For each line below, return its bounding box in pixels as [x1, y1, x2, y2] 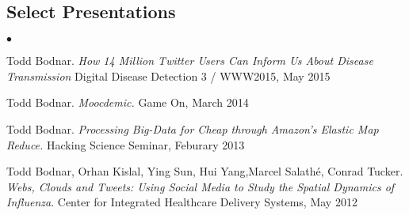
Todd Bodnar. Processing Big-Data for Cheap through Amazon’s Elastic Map [6, 120, 379, 137]
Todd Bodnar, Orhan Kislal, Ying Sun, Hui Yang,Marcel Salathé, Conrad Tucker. [6, 163, 403, 179]
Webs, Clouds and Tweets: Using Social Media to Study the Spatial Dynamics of [6, 178, 395, 194]
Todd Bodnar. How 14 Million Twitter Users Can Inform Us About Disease [6, 52, 373, 69]
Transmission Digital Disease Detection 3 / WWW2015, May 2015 [6, 67, 331, 84]
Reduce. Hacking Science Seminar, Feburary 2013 [6, 136, 245, 153]
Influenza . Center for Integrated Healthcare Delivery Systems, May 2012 [6, 194, 357, 210]
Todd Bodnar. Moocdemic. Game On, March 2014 [6, 94, 249, 111]
